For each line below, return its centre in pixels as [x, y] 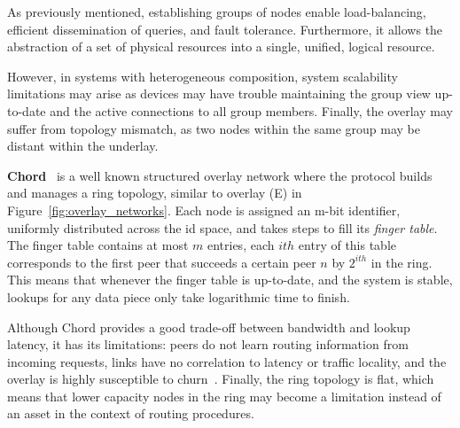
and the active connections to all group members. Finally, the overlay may [251, 110]
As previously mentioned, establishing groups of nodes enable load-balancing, [217, 12]
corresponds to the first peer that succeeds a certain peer [162, 262]
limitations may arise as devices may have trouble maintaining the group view [219, 93]
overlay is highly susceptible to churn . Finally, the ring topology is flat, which [221, 379]
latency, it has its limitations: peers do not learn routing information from [208, 344]
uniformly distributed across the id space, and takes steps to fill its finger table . [222, 227]
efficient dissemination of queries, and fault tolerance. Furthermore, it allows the [225, 29]
